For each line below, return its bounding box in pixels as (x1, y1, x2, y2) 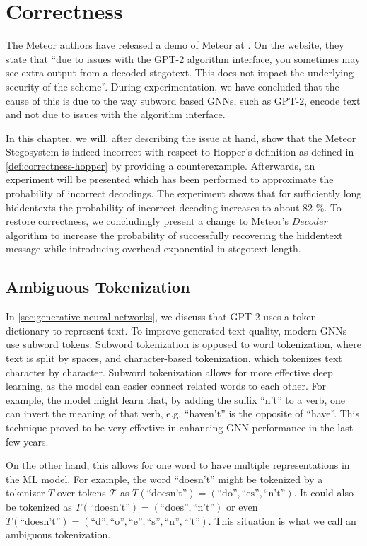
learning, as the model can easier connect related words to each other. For (6, 378, 326, 393)
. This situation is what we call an (208, 513, 356, 528)
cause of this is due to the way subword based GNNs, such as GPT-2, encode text (6, 93, 361, 108)
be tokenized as (6, 499, 72, 513)
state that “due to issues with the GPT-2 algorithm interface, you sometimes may (6, 51, 361, 66)
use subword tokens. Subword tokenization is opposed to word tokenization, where (6, 337, 361, 352)
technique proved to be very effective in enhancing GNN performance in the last (6, 419, 354, 434)
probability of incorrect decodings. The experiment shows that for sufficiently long (6, 186, 362, 201)
